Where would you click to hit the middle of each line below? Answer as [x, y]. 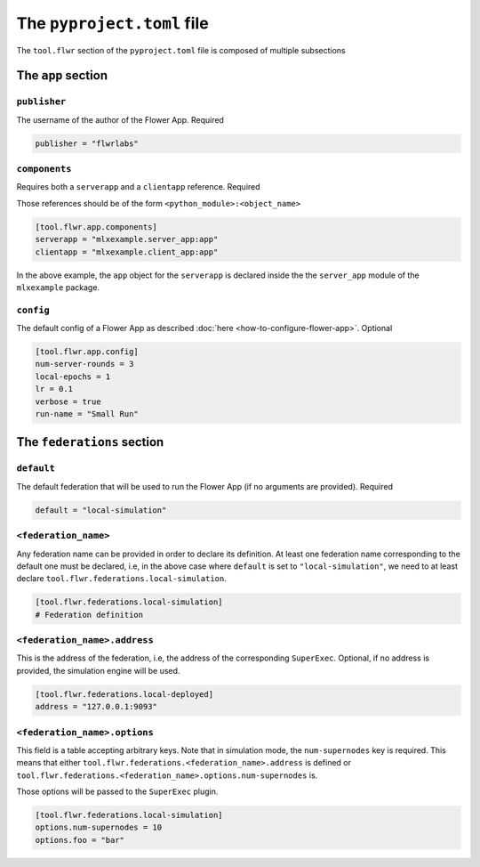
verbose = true [68, 401]
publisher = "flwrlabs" [87, 143]
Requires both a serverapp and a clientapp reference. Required [139, 187]
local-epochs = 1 [73, 377]
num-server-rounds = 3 [84, 364]
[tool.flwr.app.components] [96, 227]
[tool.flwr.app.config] [87, 352]
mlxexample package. [58, 287]
